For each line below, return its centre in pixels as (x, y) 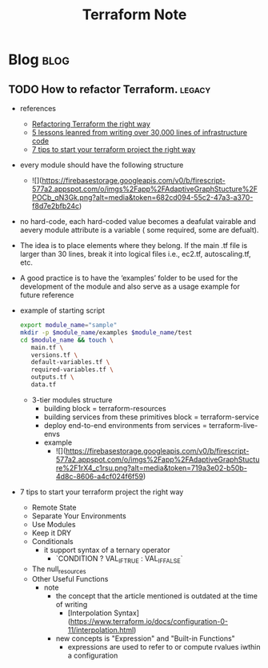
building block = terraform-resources (105, 408)
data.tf (44, 385)
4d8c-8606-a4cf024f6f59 (100, 476)
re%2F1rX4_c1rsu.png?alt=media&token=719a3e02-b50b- (152, 468)
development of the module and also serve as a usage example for (130, 286)
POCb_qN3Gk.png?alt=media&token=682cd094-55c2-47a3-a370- (142, 197)
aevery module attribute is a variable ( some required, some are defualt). (139, 230)
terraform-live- (234, 425)
